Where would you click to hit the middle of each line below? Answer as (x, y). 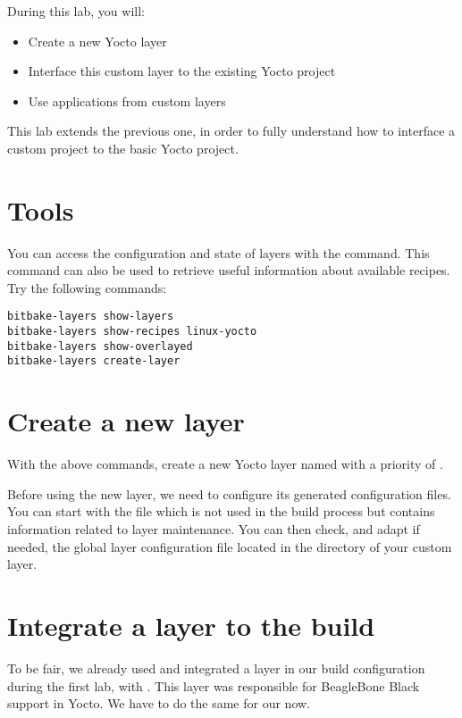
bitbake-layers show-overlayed (100, 346)
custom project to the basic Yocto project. (123, 148)
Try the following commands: (87, 287)
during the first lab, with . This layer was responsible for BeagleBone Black (214, 685)
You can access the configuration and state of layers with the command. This (218, 252)
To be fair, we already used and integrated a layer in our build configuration (216, 668)
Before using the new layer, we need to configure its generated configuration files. (229, 493)
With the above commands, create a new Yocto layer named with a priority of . (225, 464)
